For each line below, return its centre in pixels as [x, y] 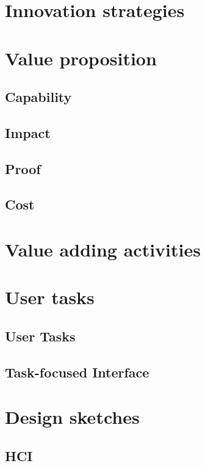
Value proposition [81, 58]
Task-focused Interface [77, 372]
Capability [38, 97]
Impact [28, 132]
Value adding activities [103, 249]
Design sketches [72, 417]
